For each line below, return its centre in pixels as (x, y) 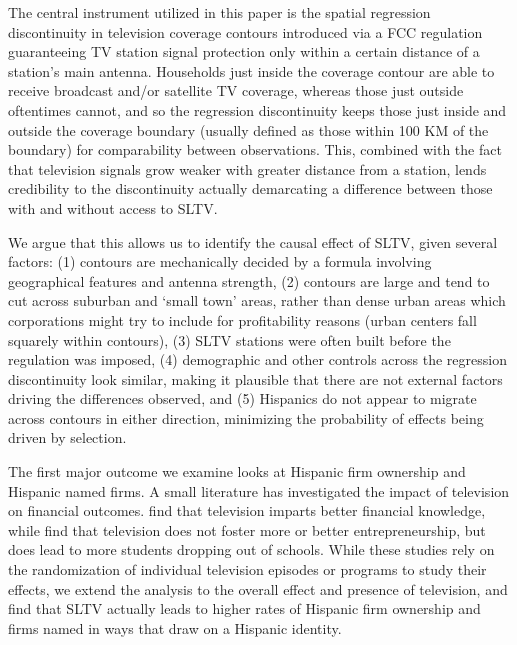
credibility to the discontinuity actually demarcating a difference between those (250, 188)
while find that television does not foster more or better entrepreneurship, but (247, 529)
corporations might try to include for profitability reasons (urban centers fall (242, 319)
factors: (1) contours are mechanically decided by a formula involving (220, 261)
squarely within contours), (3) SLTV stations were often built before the (229, 339)
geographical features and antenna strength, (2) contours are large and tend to (249, 280)
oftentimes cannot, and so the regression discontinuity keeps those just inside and (257, 109)
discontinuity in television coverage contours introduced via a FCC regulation (245, 31)
